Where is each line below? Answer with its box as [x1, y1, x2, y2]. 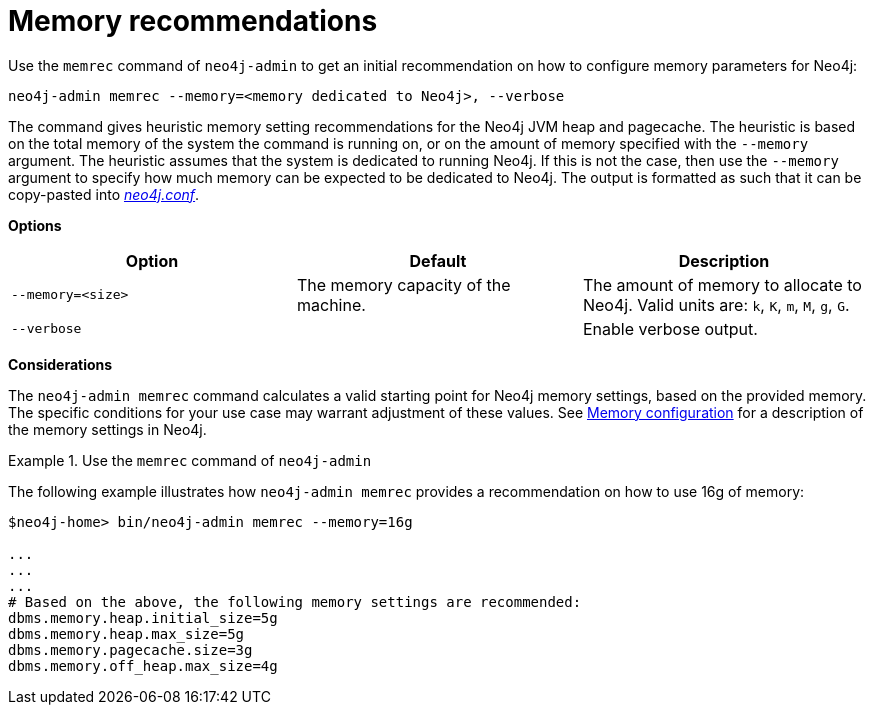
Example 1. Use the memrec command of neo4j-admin [8, 451, 372, 469]
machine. [296, 294, 366, 315]
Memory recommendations [8, 4, 378, 38]
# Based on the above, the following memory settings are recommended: [8, 593, 582, 610]
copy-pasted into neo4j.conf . [8, 185, 200, 203]
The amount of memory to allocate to [582, 274, 862, 295]
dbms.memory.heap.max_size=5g [8, 625, 245, 642]
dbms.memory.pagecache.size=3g [8, 641, 253, 658]
